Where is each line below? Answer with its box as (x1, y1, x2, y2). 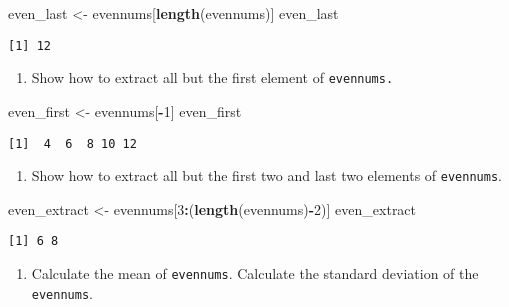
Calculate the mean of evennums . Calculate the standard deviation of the (31, 263, 479, 284)
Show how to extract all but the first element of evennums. (31, 67, 394, 88)
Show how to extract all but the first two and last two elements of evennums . (31, 165, 502, 186)
